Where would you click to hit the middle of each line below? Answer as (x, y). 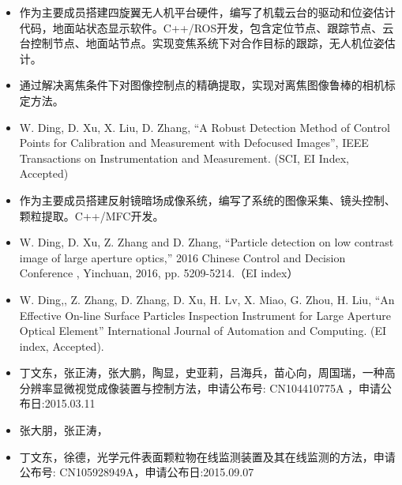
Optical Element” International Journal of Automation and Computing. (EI (203, 331)
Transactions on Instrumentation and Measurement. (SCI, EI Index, (184, 158)
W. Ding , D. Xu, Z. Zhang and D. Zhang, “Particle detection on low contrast (207, 242)
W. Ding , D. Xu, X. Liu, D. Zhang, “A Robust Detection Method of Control (205, 127)
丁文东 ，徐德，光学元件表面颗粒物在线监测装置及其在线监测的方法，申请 (207, 456)
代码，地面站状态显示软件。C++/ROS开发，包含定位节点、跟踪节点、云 (207, 27)
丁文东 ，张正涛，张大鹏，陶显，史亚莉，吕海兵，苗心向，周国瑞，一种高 (207, 372)
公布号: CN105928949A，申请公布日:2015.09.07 (137, 472)
